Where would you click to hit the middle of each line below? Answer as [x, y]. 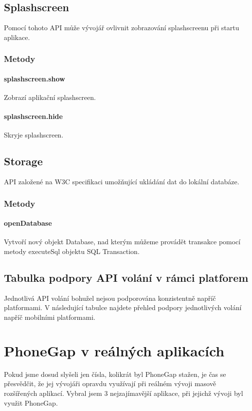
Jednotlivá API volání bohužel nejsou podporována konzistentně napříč [110, 298]
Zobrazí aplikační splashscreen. [50, 97]
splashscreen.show [35, 78]
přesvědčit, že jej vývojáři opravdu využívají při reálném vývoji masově [110, 383]
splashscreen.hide [33, 116]
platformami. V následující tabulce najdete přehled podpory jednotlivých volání [123, 307]
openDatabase [28, 223]
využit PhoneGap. [31, 402]
